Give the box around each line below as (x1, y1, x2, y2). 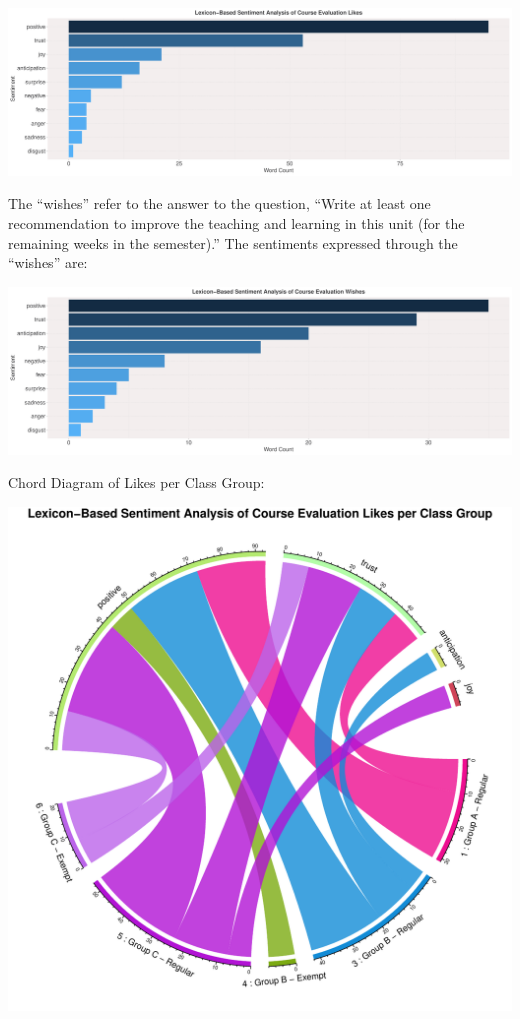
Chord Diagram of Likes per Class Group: (8, 472, 265, 493)
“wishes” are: (8, 252, 88, 273)
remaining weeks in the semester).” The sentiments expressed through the (8, 232, 458, 253)
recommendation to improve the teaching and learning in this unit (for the (8, 213, 465, 234)
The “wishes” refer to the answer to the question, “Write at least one (8, 193, 431, 214)
